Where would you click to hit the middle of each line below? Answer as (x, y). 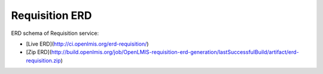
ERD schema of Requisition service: (55, 33)
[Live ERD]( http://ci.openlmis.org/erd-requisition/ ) (87, 44)
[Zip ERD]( (39, 52)
